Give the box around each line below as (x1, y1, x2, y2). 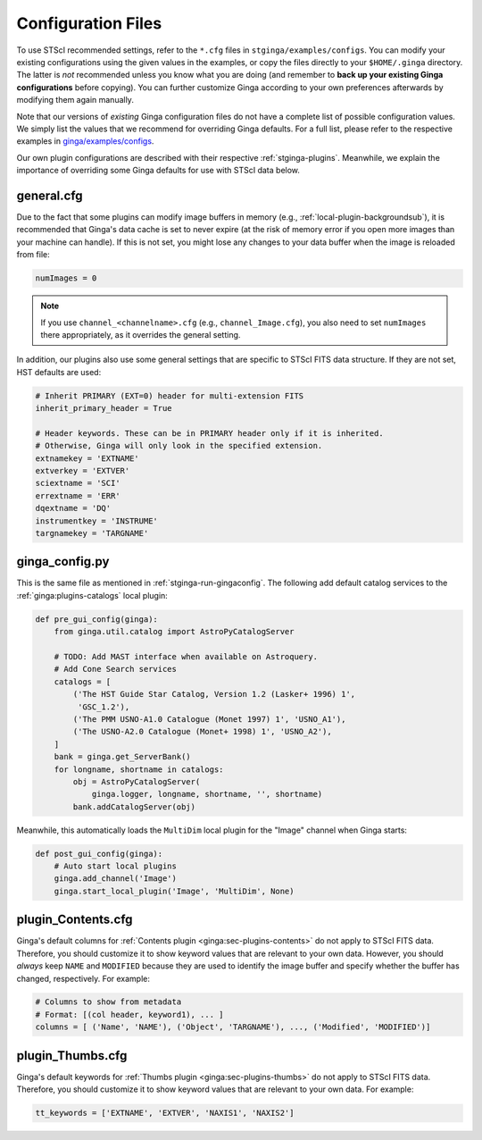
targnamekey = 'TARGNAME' (35, 528, 149, 538)
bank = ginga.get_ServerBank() (54, 751, 191, 762)
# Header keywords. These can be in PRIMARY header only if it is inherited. (35, 428, 384, 438)
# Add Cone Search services (54, 664, 178, 675)
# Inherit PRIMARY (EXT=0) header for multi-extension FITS (35, 390, 304, 401)
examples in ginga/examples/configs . (16, 136, 154, 147)
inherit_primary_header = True (35, 403, 173, 414)
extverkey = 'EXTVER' (35, 465, 130, 475)
